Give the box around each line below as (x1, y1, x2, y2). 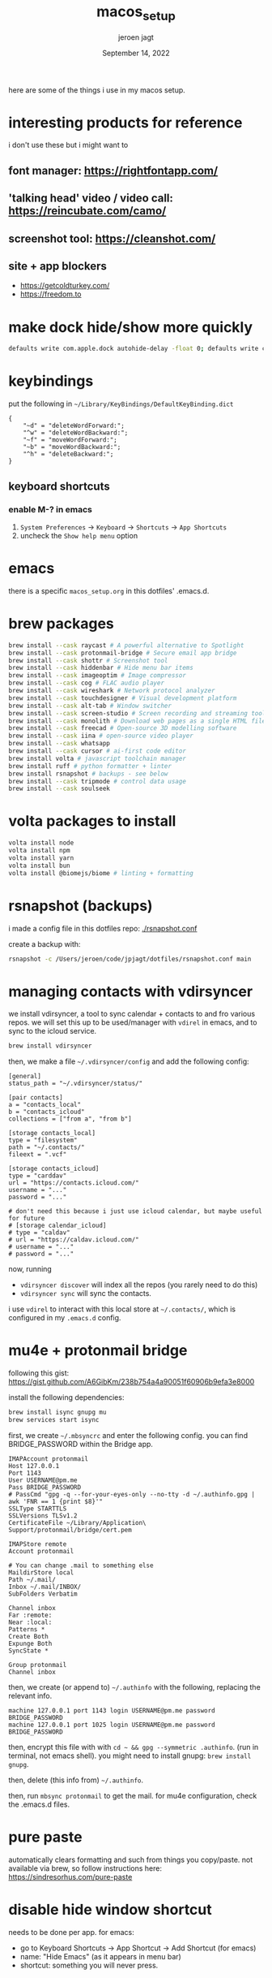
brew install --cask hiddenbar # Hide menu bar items (8, 664, 194, 672)
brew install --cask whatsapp (8, 740, 111, 748)
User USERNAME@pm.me (8, 1476, 79, 1484)
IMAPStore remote (8, 1540, 67, 1548)
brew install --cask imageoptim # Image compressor (8, 672, 186, 680)
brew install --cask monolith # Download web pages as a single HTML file (8, 717, 266, 725)
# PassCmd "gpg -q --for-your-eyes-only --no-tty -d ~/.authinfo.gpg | (8, 1490, 255, 1498)
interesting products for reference (8, 113, 243, 132)
